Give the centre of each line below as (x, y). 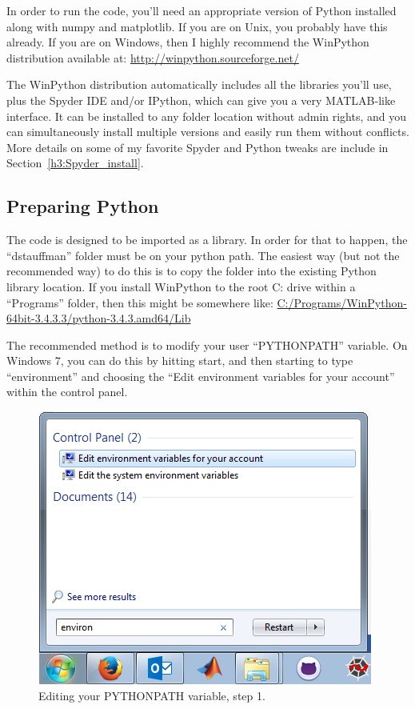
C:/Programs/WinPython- (342, 302)
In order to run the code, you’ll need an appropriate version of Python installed (202, 10)
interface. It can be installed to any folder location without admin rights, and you (207, 116)
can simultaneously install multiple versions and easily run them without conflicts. (208, 132)
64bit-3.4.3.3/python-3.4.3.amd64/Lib (99, 318)
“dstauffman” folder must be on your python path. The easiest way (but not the (203, 255)
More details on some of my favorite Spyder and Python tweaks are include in (198, 147)
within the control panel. (67, 392)
